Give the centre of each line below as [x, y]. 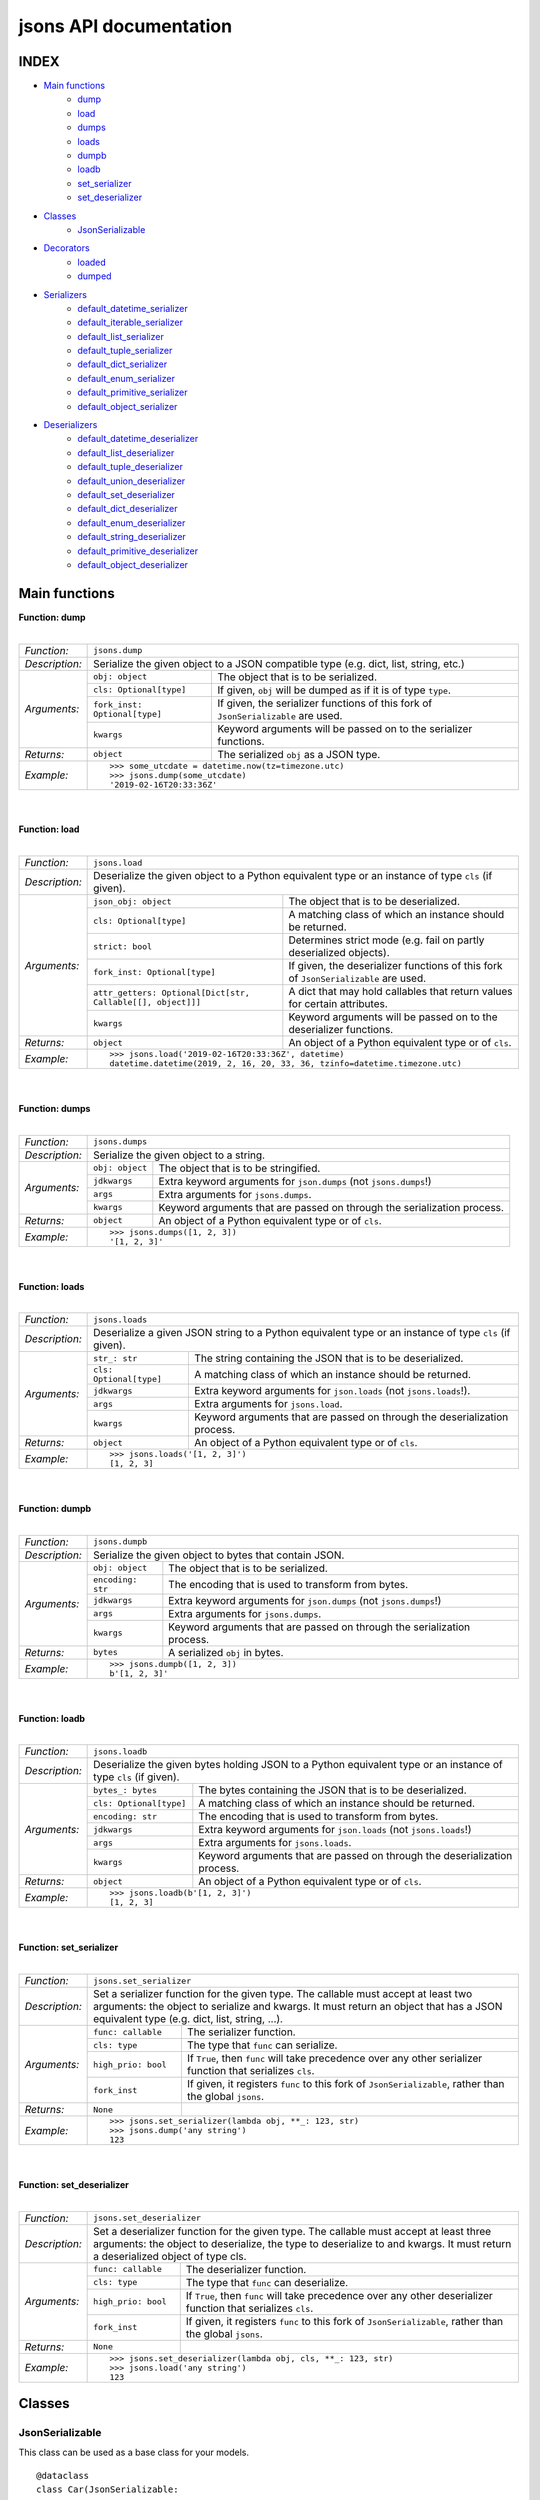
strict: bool [123, 946]
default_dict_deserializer [128, 509]
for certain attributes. [338, 1004]
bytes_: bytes [125, 1790]
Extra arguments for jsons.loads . [275, 1843]
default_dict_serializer [122, 364]
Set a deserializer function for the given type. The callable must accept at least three [292, 2231]
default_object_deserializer [133, 564]
